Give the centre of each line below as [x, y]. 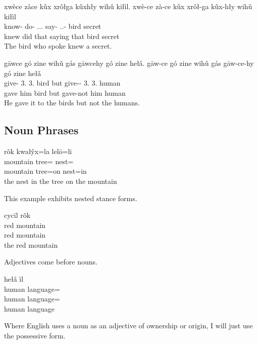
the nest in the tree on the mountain [61, 181]
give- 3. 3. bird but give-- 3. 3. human [62, 83]
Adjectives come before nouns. [51, 262]
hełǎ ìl [14, 279]
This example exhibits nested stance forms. [71, 198]
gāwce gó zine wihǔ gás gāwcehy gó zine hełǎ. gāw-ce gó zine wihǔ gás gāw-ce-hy [129, 63]
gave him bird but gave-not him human [65, 92]
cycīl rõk [17, 215]
